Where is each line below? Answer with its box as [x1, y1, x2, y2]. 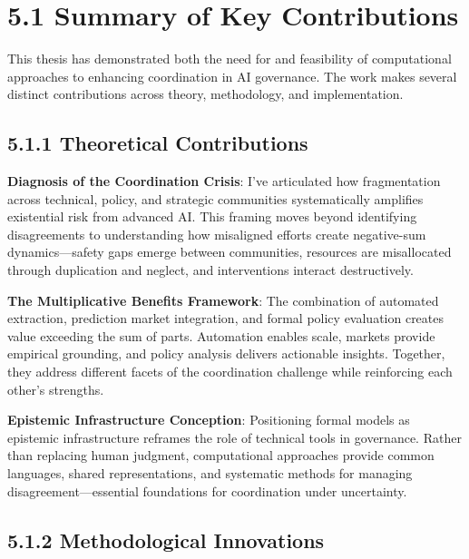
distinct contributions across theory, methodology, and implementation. [7, 84, 404, 103]
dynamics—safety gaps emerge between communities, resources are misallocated [7, 242, 452, 261]
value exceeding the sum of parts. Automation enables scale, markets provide [7, 326, 435, 345]
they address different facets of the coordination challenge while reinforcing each [7, 362, 453, 381]
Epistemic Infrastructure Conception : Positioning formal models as [7, 410, 410, 429]
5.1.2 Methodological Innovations [7, 525, 325, 554]
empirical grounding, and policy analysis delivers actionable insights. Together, [7, 344, 445, 363]
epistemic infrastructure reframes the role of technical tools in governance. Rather [7, 427, 462, 446]
